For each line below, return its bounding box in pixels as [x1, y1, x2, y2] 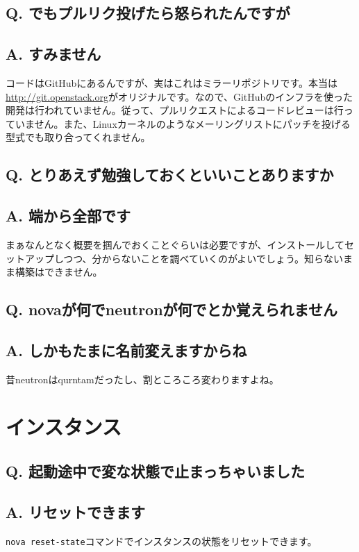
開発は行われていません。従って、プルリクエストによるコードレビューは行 [6, 103, 344, 117]
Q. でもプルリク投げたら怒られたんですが [6, 2, 290, 24]
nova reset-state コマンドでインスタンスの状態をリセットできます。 [6, 533, 317, 548]
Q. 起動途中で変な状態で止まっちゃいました [6, 460, 306, 482]
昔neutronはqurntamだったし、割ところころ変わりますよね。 [6, 371, 279, 386]
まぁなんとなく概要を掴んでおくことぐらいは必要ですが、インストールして [6, 237, 344, 251]
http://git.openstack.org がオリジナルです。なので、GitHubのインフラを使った [6, 89, 353, 103]
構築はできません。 [15, 265, 103, 279]
